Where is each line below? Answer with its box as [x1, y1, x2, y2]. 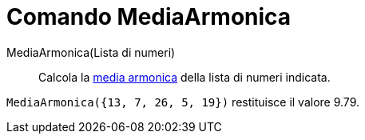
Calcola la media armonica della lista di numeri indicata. [38, 70, 331, 84]
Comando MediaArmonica [6, 3, 292, 30]
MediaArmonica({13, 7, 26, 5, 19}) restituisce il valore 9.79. [6, 94, 359, 109]
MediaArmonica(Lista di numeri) [6, 45, 176, 59]
